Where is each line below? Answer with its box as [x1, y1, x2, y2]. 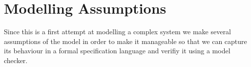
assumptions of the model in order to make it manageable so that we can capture [4, 36, 247, 46]
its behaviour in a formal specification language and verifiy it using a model [4, 45, 230, 56]
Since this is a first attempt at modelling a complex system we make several [4, 26, 231, 37]
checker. [4, 55, 28, 65]
